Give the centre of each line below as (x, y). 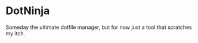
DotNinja (28, 11)
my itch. (16, 33)
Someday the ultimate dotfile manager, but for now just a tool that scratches (99, 27)
